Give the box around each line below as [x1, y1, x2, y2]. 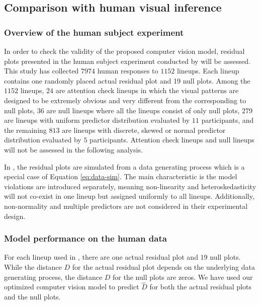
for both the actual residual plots [149, 281, 251, 292]
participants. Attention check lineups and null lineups [90, 134, 254, 145]
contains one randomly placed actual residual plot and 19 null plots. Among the [4, 75, 250, 86]
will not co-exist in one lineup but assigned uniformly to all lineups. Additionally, [4, 191, 254, 201]
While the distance [4, 261, 62, 272]
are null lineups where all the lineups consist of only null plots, [46, 105, 240, 115]
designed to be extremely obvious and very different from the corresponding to [4, 95, 246, 105]
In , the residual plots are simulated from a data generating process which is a [4, 161, 245, 172]
